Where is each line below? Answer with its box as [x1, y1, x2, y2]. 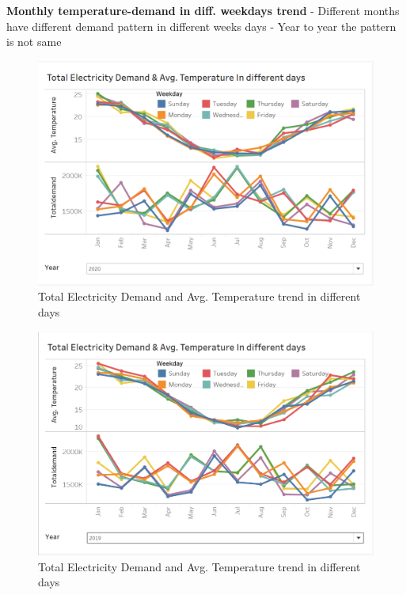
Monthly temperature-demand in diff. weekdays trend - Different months [6, 2, 400, 18]
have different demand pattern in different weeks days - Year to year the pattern [6, 17, 397, 34]
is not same [6, 33, 62, 50]
